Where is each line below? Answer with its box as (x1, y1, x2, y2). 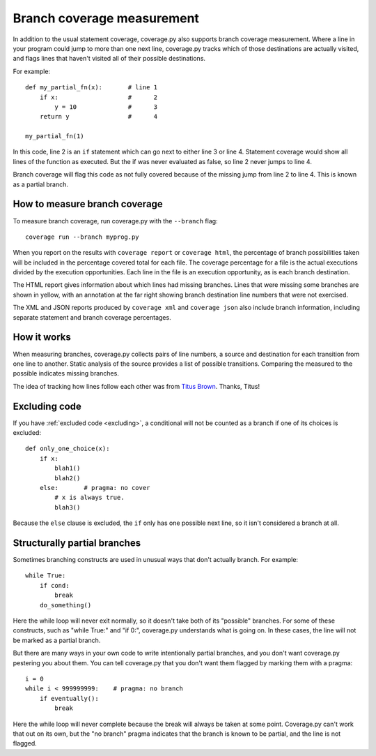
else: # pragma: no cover (39, 484, 150, 491)
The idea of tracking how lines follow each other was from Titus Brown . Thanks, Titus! (13, 382, 260, 390)
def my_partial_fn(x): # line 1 (25, 84, 158, 91)
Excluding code (13, 400, 81, 412)
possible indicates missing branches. (13, 369, 120, 378)
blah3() (54, 503, 81, 511)
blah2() (54, 474, 81, 482)
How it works (13, 332, 71, 343)
